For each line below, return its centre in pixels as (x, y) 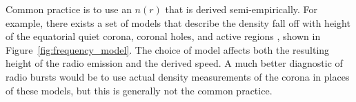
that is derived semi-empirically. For (241, 9)
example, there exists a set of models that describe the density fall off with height (178, 22)
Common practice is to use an (69, 9)
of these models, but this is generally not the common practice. (139, 90)
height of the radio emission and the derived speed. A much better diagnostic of (174, 63)
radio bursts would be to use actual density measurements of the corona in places (178, 76)
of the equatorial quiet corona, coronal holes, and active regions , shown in (163, 36)
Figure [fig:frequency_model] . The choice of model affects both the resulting (168, 49)
